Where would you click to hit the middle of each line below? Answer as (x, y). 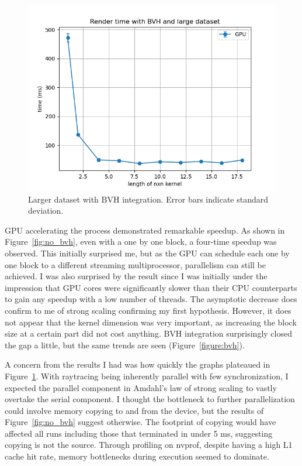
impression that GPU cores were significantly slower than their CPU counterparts (151, 287)
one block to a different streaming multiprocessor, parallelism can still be (136, 264)
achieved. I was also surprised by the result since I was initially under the (136, 276)
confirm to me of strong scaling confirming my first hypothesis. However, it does (148, 310)
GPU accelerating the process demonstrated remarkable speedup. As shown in (145, 230)
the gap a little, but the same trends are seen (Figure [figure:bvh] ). (125, 345)
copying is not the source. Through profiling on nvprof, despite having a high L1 (149, 445)
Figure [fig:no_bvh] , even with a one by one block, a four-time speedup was (141, 241)
